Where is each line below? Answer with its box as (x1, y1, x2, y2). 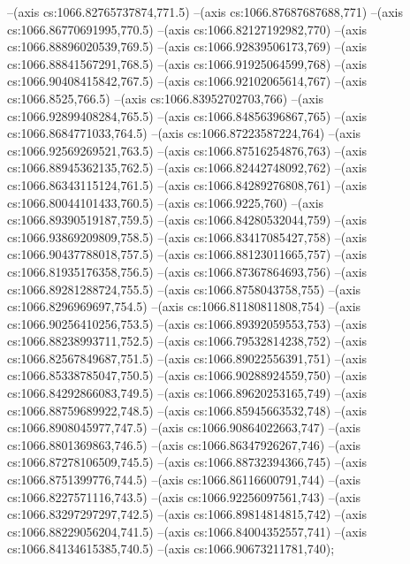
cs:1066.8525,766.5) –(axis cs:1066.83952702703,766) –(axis (7, 88, 324, 107)
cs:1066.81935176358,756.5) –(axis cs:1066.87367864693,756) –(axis (7, 262, 368, 280)
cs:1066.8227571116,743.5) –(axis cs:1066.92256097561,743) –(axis (7, 487, 361, 506)
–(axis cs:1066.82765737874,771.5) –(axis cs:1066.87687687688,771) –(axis (7, 3, 403, 20)
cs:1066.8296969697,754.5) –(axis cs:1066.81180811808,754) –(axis (7, 297, 361, 316)
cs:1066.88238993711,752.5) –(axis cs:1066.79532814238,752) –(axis (7, 332, 368, 350)
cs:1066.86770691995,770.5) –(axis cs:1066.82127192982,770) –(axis (7, 19, 368, 38)
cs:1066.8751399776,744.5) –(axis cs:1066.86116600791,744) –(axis (7, 470, 361, 489)
